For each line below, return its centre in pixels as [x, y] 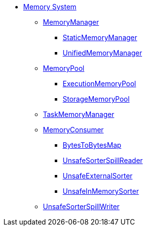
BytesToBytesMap [92, 145]
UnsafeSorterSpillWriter [81, 206]
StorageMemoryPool [96, 99]
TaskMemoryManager [79, 114]
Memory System [50, 7]
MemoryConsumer [73, 130]
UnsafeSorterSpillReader [103, 160]
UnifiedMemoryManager [102, 53]
